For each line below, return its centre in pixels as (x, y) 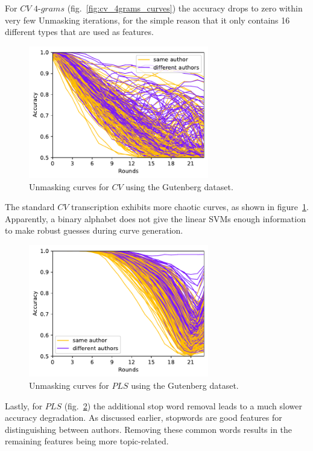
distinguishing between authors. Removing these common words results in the (149, 429)
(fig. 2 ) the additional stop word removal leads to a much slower (183, 405)
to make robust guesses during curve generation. (94, 230)
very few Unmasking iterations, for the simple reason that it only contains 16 (147, 20)
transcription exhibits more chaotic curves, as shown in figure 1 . (190, 207)
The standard (30, 207)
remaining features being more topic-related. (87, 441)
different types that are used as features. (79, 32)
